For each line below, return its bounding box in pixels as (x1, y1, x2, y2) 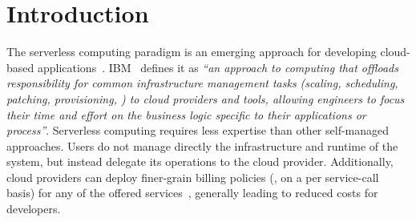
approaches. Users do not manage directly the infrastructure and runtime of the (6, 137, 398, 154)
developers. (6, 200, 61, 217)
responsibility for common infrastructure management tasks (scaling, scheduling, (6, 75, 398, 91)
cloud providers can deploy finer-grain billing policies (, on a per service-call (6, 168, 379, 185)
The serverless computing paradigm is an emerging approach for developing (6, 43, 377, 60)
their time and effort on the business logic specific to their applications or (6, 106, 366, 123)
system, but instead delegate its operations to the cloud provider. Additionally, (6, 153, 394, 170)
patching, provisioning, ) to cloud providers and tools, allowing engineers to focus (6, 90, 405, 107)
